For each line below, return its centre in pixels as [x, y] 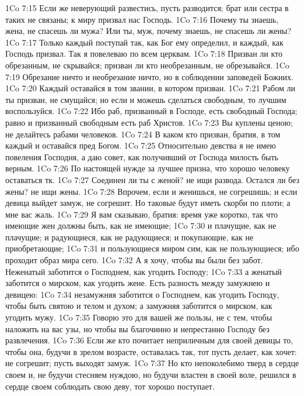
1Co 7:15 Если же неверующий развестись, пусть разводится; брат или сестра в [147, 8]
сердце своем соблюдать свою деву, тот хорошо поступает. [110, 386]
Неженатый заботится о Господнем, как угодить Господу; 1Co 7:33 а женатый [144, 271]
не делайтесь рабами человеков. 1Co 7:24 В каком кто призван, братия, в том [143, 134]
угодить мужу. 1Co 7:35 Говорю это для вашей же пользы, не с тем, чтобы [139, 317]
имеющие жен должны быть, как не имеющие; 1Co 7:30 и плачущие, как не [141, 225]
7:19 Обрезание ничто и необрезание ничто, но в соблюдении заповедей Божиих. [149, 76]
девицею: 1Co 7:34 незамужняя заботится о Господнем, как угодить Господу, [142, 294]
